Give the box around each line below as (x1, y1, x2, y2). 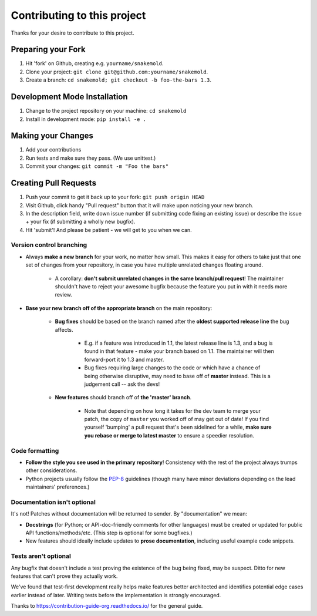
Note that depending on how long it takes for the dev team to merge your (84, 407, 261, 414)
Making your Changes (11, 131, 94, 141)
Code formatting (11, 446, 59, 455)
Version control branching (11, 241, 87, 249)
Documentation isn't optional (11, 498, 96, 506)
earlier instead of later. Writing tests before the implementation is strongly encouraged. (11, 591, 221, 598)
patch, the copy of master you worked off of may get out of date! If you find (84, 416, 269, 423)
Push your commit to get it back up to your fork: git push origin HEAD (25, 194, 205, 201)
